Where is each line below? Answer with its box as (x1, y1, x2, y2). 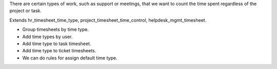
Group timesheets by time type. (22, 26, 89, 32)
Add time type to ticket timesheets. (22, 48, 96, 54)
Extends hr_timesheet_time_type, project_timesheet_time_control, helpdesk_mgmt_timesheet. (9, 17, 207, 23)
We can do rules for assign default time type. (22, 55, 117, 61)
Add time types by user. (22, 33, 73, 40)
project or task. (9, 8, 42, 14)
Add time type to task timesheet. (22, 41, 91, 47)
